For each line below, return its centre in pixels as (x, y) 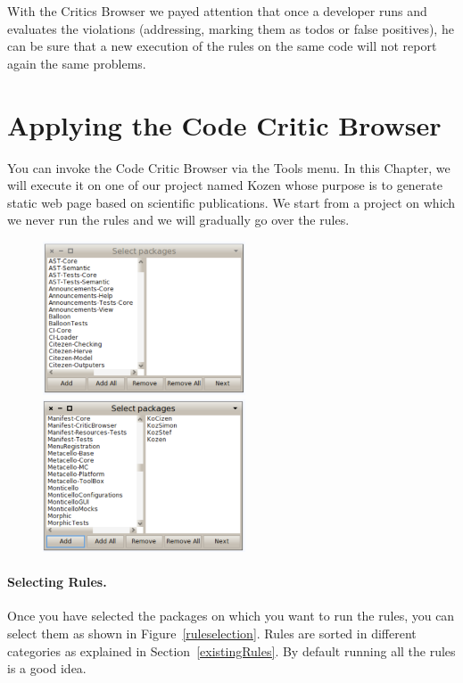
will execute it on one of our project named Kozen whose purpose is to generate (225, 185)
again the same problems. (77, 63)
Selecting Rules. (57, 582)
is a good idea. (47, 668)
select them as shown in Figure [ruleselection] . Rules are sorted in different (212, 633)
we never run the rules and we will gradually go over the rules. (178, 220)
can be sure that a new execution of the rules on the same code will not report (222, 46)
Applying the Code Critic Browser (224, 124)
